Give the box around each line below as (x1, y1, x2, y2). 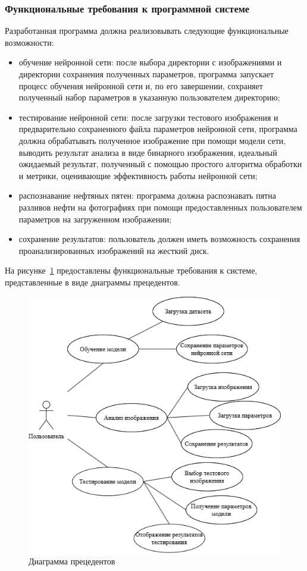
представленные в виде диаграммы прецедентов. (5, 275, 180, 288)
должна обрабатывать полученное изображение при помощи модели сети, (18, 134, 286, 146)
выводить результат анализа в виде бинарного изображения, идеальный (18, 146, 277, 158)
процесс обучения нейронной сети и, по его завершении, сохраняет (18, 79, 263, 92)
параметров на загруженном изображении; (18, 212, 172, 225)
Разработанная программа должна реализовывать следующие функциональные (5, 24, 289, 37)
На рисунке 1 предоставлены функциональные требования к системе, (5, 264, 258, 277)
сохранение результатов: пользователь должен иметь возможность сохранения (18, 233, 300, 245)
